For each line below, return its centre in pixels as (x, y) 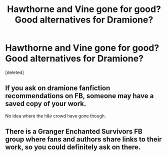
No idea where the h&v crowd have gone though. (55, 115)
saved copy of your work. (46, 104)
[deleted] (14, 72)
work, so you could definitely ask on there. (73, 147)
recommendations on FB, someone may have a (79, 96)
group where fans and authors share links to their (83, 139)
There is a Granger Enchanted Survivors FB (74, 132)
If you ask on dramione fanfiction (58, 88)
